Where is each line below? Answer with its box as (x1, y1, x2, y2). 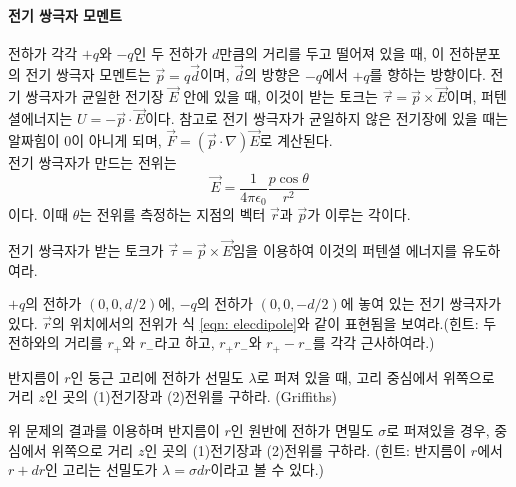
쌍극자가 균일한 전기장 (25, 86, 164, 107)
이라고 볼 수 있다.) (210, 459, 325, 480)
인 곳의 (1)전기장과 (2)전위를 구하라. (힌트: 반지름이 (144, 439, 467, 460)
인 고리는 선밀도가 (45, 459, 158, 480)
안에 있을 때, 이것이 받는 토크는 (183, 86, 378, 107)
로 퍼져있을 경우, (386, 419, 490, 440)
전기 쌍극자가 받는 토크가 (8, 239, 164, 260)
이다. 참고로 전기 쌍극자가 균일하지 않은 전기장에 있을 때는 (144, 108, 509, 129)
